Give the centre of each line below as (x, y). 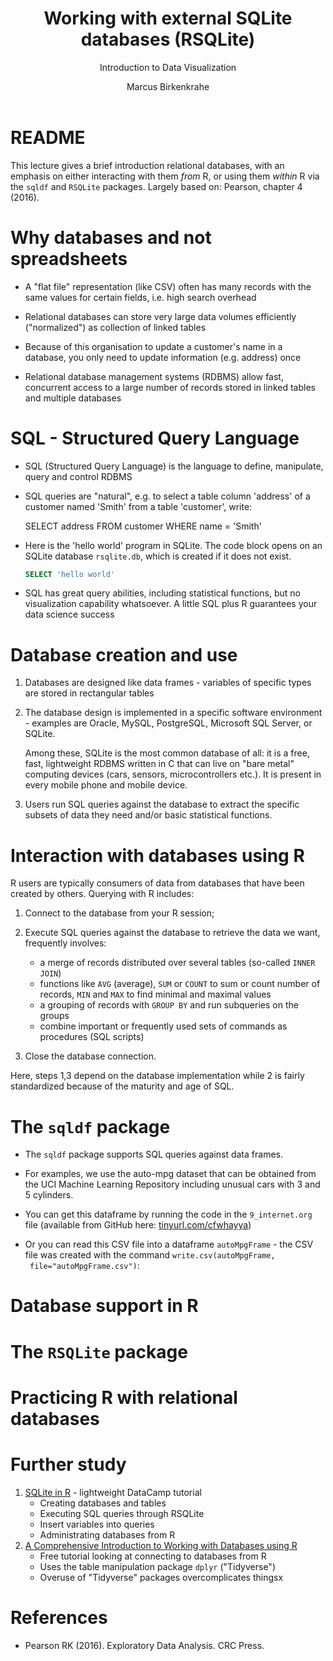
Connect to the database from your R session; (119, 913)
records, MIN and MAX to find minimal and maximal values (155, 994)
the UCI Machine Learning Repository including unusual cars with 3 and (172, 1184)
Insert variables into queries (97, 1524)
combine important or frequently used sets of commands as (163, 1026)
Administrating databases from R (107, 1534)
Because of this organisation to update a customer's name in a (153, 346)
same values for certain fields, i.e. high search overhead (140, 297)
